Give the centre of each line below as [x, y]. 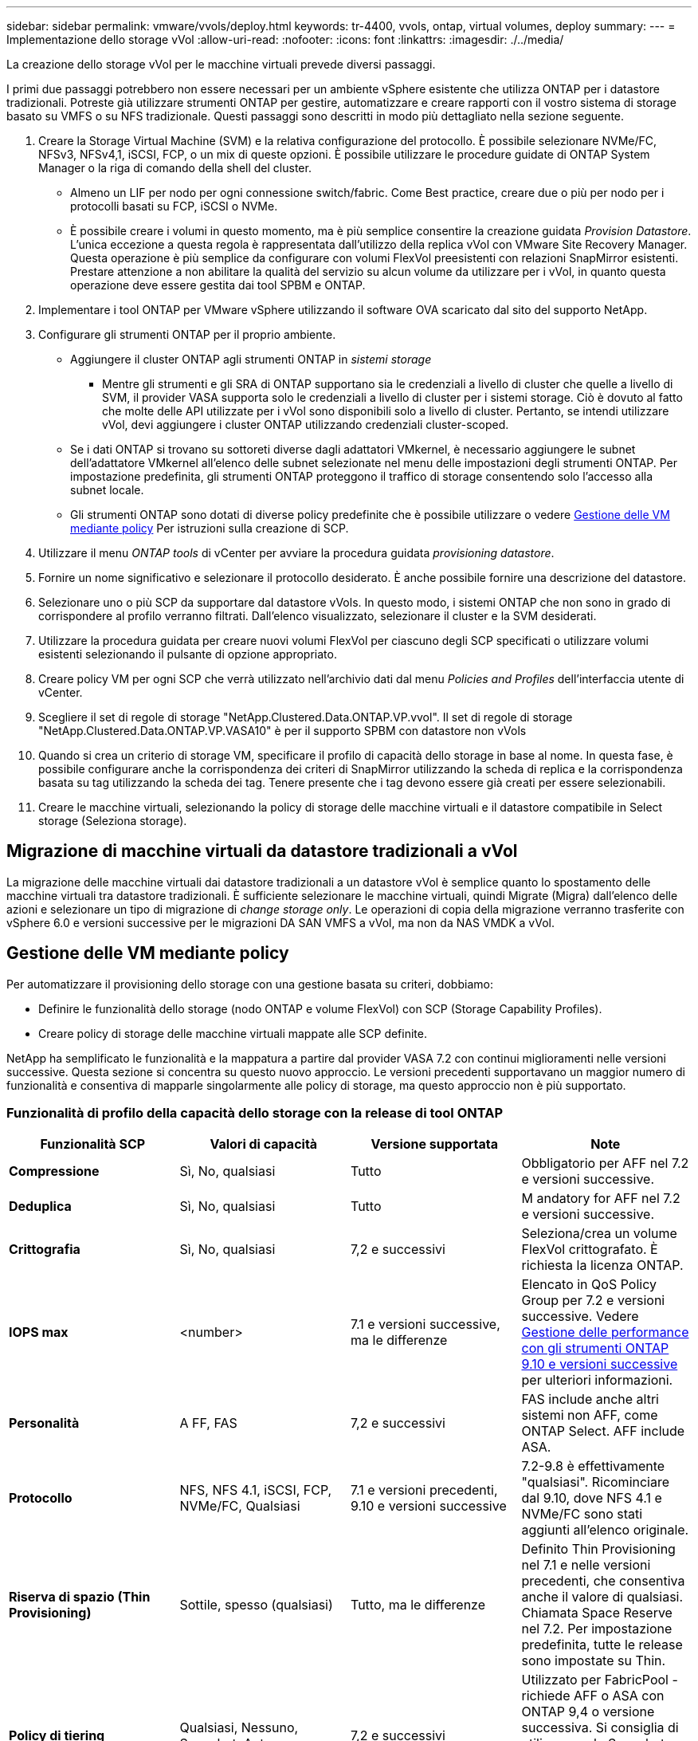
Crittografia [45, 1250]
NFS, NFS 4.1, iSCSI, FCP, [256, 1490]
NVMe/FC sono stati [582, 1514]
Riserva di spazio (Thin [80, 1597]
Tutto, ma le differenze [418, 1605]
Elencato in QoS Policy [589, 1285]
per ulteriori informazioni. [597, 1380]
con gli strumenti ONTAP [595, 1348]
